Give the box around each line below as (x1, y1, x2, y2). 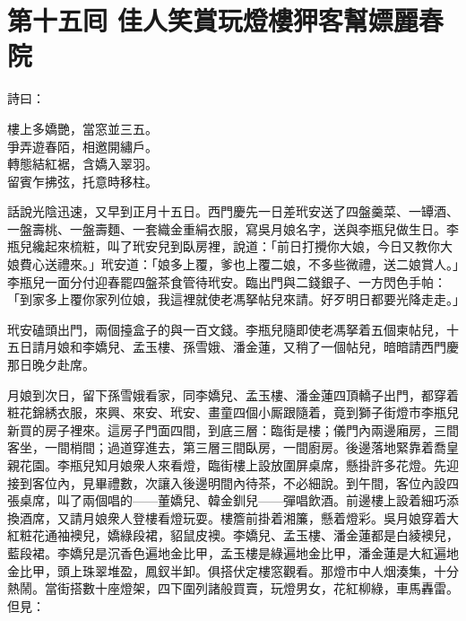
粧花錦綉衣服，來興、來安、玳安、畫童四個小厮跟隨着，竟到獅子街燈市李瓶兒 (7, 403, 459, 422)
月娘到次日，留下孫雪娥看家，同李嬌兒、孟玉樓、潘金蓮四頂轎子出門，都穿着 (7, 385, 459, 404)
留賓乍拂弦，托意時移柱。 (7, 171, 158, 190)
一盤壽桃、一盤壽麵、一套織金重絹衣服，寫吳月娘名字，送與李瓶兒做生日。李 (7, 219, 459, 238)
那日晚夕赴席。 (7, 355, 95, 374)
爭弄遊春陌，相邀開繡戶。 (7, 136, 158, 155)
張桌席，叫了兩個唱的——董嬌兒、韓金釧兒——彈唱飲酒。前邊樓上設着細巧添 (7, 491, 459, 510)
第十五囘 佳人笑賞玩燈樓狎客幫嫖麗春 (7, 2, 444, 39)
